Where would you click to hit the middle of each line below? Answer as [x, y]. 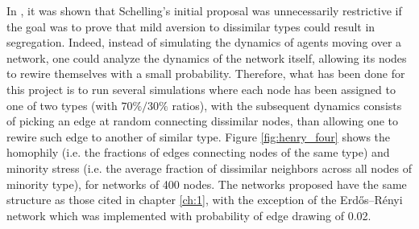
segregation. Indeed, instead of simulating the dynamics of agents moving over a [204, 42]
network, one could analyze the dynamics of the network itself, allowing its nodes [207, 57]
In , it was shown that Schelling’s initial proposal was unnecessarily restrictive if [204, 10]
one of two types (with [62, 105]
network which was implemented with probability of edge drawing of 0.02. [189, 215]
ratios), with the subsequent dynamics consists [287, 105]
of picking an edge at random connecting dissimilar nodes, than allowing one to [203, 121]
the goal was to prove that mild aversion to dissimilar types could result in [191, 26]
